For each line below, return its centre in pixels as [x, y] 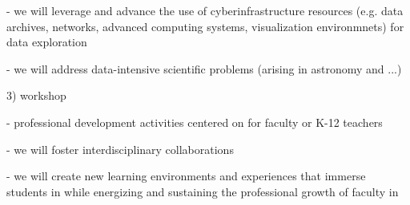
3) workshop [36, 95]
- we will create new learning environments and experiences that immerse [186, 176]
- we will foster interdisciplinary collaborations [120, 149]
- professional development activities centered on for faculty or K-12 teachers [195, 122]
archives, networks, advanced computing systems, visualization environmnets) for [205, 26]
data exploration [47, 42]
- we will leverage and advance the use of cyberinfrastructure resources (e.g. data [205, 10]
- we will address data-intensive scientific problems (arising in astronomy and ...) [204, 68]
